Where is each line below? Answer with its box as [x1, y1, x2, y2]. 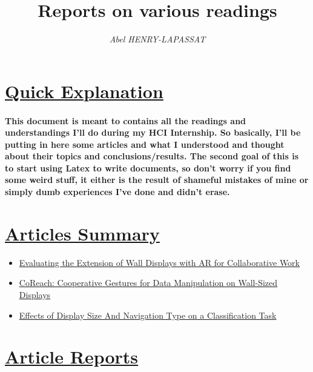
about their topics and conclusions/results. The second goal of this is [5, 150, 299, 162]
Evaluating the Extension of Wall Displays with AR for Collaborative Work [19, 256, 300, 268]
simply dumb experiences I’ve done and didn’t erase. [5, 185, 230, 198]
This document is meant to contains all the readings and [5, 114, 246, 127]
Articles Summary [5, 221, 160, 245]
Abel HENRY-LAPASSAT [109, 33, 206, 45]
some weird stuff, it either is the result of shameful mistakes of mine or [5, 173, 309, 186]
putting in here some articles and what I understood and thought [5, 138, 285, 150]
